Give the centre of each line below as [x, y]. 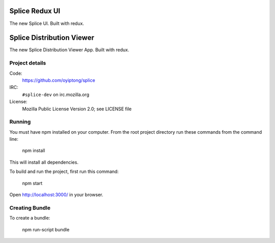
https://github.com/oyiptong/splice [59, 80]
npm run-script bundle [46, 229]
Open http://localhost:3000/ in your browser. [57, 195]
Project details [28, 63]
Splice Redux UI [35, 11]
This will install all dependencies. [44, 162]
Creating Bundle [30, 207]
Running [20, 122]
